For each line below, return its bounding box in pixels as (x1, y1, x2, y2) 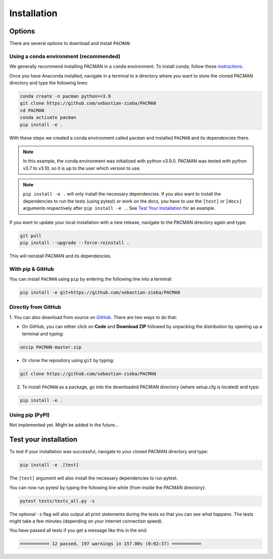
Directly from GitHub (9, 304, 62, 311)
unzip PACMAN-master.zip (20, 344, 82, 350)
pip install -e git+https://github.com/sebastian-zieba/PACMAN (20, 290, 180, 296)
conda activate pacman (20, 114, 76, 121)
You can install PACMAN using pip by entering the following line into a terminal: (9, 276, 173, 282)
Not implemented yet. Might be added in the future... (9, 422, 119, 428)
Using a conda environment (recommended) (9, 53, 121, 60)
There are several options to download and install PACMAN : (9, 41, 131, 47)
